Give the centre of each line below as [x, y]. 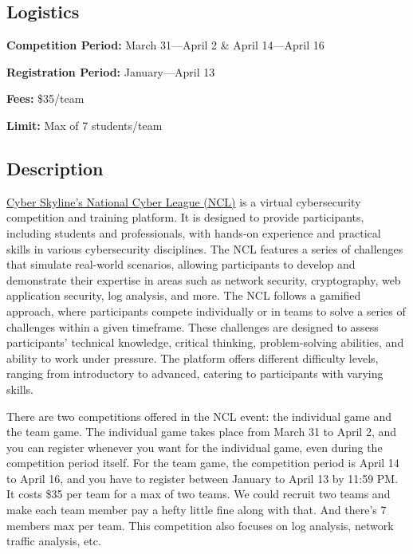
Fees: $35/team [45, 98]
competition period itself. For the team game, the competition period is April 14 [203, 463]
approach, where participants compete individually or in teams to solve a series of [206, 310]
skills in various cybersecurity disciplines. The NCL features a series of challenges [205, 248]
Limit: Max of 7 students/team [85, 125]
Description [55, 168]
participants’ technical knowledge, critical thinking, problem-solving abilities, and [205, 342]
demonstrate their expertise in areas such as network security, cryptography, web [204, 279]
